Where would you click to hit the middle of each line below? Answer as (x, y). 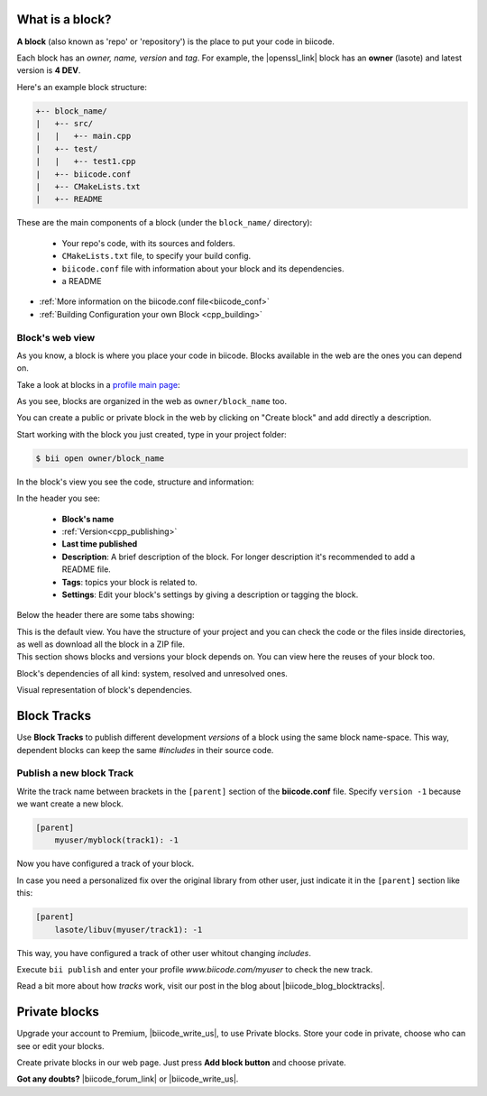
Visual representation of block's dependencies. (105, 690)
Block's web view (56, 337)
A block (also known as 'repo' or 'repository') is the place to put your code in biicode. (176, 41)
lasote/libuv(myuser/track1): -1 (129, 930)
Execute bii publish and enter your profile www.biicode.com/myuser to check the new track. (195, 969)
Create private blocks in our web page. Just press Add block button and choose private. (181, 1063)
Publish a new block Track (75, 773)
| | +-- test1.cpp (86, 161)
